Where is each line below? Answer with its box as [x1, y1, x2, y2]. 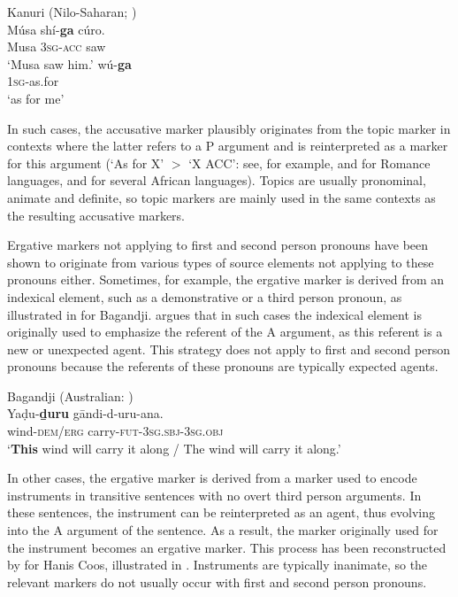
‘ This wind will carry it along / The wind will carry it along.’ [7, 438, 341, 457]
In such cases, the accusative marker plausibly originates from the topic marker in [7, 119, 451, 137]
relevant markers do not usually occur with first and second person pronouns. [7, 572, 427, 591]
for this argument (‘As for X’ [7, 153, 164, 172]
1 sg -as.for [7, 72, 59, 90]
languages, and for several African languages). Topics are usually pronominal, [7, 171, 426, 190]
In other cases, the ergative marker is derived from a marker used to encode [7, 469, 417, 487]
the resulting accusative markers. [7, 205, 185, 224]
